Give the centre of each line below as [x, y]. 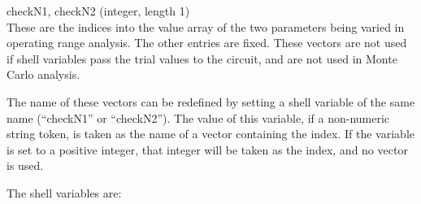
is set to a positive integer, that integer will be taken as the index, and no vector [207, 149]
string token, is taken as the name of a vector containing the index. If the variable [210, 134]
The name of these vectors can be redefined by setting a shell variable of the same [211, 101]
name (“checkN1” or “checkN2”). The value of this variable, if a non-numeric [198, 117]
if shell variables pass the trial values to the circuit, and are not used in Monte [202, 58]
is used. [25, 165]
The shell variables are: [64, 192]
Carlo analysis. [43, 74]
